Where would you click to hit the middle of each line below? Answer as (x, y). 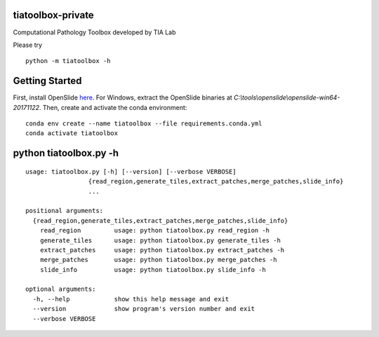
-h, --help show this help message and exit (131, 299)
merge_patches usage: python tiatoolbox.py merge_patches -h (158, 260)
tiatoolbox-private (53, 15)
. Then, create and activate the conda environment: (113, 107)
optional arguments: (61, 289)
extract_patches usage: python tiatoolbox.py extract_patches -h (162, 250)
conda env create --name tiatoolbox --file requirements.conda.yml (144, 123)
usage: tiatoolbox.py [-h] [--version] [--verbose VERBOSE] (131, 171)
